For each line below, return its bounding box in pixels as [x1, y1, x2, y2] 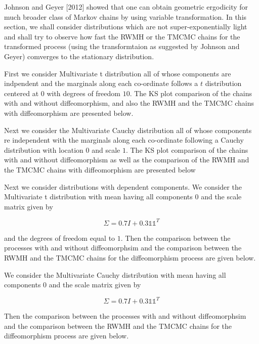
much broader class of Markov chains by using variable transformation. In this [4, 11, 247, 22]
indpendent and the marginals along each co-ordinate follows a [4, 78, 198, 89]
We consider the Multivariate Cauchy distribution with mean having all [4, 269, 226, 280]
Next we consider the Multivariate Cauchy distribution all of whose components [4, 124, 252, 135]
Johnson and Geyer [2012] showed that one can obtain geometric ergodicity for [4, 2, 248, 12]
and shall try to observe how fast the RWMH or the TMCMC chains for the [4, 31, 240, 41]
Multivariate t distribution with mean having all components [4, 191, 193, 202]
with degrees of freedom [47, 88, 120, 98]
